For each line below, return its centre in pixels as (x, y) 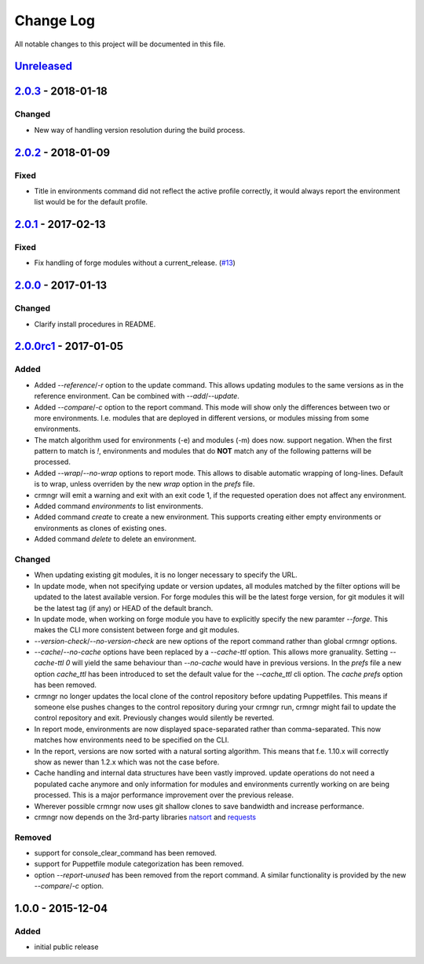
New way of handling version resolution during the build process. (140, 130)
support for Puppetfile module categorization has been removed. (139, 864)
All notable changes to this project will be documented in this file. (120, 44)
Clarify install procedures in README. (95, 324)
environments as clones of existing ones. (101, 528)
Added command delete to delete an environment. (115, 539)
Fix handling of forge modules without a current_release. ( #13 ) (135, 263)
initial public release (66, 947)
